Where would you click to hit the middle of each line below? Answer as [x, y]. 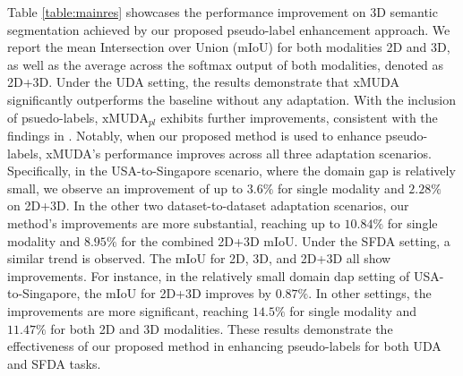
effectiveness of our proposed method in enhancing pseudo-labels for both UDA [224, 346]
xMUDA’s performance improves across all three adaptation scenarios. [239, 153]
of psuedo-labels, [53, 117]
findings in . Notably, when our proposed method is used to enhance [194, 136]
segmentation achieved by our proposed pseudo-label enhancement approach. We [229, 29]
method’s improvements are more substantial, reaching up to [174, 222]
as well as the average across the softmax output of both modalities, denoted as [226, 64]
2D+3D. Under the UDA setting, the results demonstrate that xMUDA [203, 82]
